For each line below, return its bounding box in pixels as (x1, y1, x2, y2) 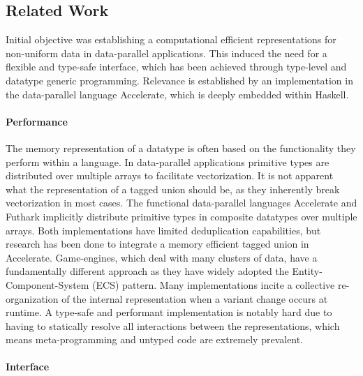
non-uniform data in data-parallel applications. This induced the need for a (6, 45, 327, 60)
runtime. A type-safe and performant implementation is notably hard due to (6, 305, 332, 319)
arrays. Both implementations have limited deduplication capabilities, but (6, 223, 321, 237)
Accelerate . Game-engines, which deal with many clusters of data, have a (6, 250, 318, 264)
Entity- (292, 264, 323, 278)
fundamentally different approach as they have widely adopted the (6, 264, 289, 278)
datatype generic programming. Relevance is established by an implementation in (6, 73, 353, 87)
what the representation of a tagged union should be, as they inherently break (6, 181, 340, 196)
